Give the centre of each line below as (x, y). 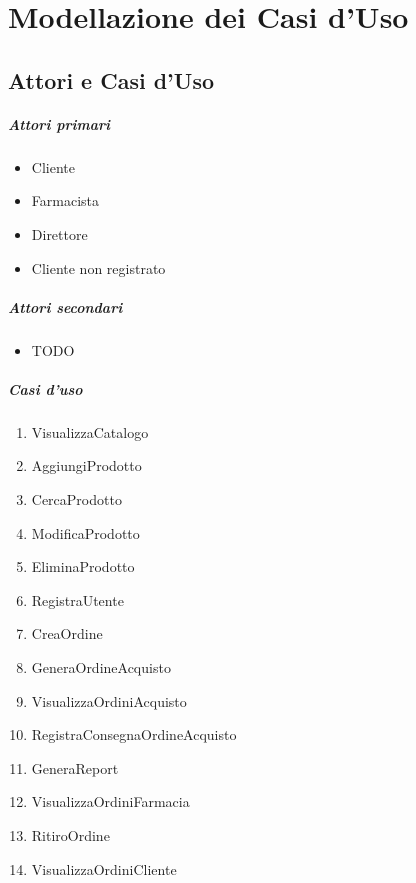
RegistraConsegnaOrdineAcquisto (134, 734)
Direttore (59, 233)
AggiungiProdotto (86, 465)
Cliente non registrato (98, 267)
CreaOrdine (67, 633)
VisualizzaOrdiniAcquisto (109, 700)
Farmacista (65, 200)
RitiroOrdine (70, 834)
